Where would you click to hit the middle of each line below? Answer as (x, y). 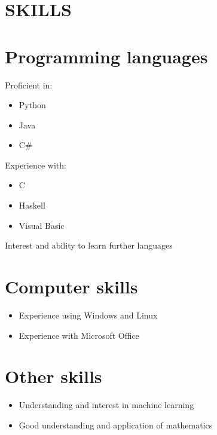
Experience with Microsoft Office (79, 335)
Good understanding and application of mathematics (116, 425)
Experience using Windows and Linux (88, 315)
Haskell (32, 205)
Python (32, 105)
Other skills (54, 376)
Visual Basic (42, 225)
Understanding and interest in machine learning (106, 405)
